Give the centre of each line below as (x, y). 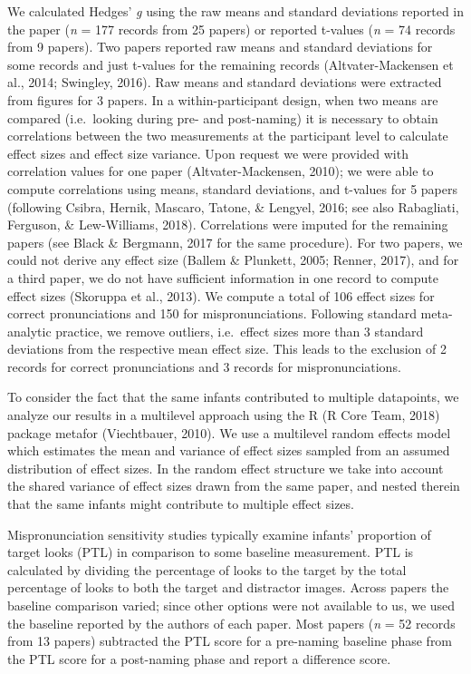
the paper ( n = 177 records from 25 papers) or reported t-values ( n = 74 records (231, 29)
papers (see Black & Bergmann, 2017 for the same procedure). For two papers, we (235, 242)
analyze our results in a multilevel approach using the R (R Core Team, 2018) (224, 415)
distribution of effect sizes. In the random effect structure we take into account (226, 468)
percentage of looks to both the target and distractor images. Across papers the (228, 587)
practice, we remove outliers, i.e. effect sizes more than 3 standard (240, 331)
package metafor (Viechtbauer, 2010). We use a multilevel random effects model (229, 432)
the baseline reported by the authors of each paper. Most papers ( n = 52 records (231, 623)
